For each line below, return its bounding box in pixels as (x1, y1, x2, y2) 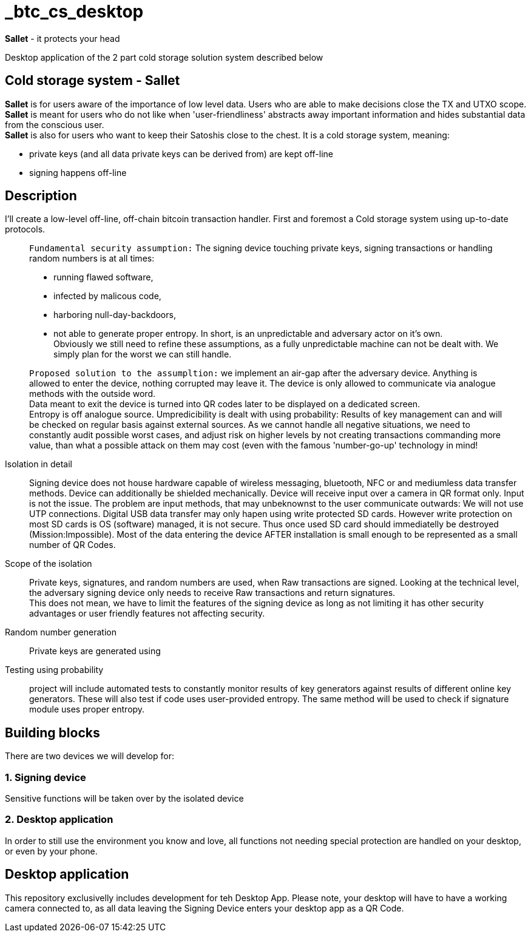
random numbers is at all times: (29, 253, 155, 264)
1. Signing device (5, 771, 86, 783)
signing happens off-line (29, 167, 127, 178)
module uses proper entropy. (29, 704, 145, 715)
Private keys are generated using (29, 646, 161, 657)
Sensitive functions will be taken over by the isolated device (5, 793, 244, 804)
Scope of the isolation (5, 558, 92, 569)
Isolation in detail (5, 459, 72, 470)
